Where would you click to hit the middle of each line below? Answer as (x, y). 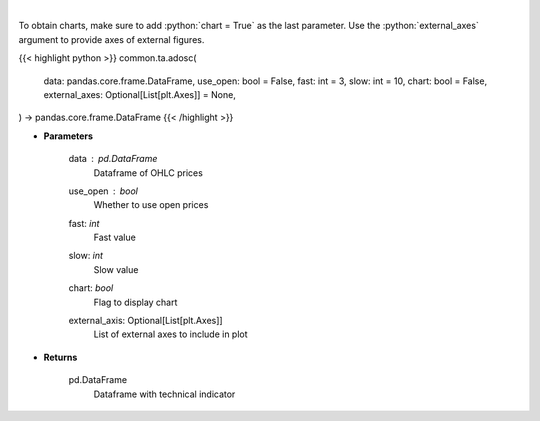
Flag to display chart (135, 302)
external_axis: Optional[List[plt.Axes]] (146, 321)
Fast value (115, 237)
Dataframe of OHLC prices (148, 172)
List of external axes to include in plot (171, 334)
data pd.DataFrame (113, 159)
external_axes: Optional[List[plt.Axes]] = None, (140, 94)
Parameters (68, 136)
